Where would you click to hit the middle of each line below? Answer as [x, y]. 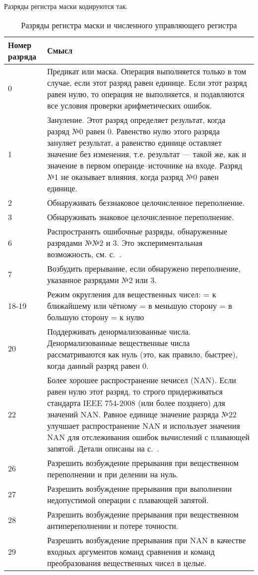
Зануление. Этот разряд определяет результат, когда [136, 119]
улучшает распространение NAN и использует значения [143, 425]
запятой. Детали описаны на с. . [103, 448]
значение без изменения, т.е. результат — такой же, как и [146, 154]
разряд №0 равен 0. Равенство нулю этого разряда [133, 131]
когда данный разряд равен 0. [98, 365]
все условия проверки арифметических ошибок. [129, 105]
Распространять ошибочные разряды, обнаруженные [137, 231]
